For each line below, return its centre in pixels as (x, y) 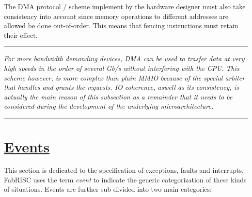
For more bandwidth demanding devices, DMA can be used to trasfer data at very (124, 58)
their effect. (21, 35)
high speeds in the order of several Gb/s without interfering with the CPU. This (122, 68)
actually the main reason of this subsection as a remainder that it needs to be (118, 96)
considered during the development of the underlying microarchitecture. (109, 106)
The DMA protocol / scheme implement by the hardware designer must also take (125, 6)
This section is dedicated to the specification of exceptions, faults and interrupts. (124, 170)
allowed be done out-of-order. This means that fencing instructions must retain (121, 25)
